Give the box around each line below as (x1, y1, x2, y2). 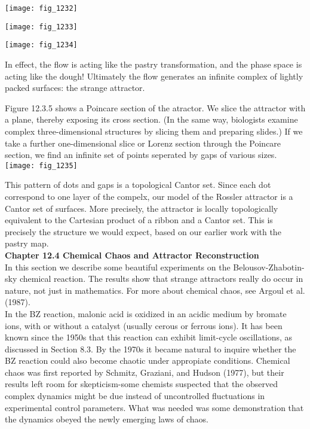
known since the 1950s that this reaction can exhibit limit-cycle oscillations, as (5, 331, 293, 343)
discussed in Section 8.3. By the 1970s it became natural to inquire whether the (5, 342, 296, 355)
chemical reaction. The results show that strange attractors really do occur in (19, 272, 303, 285)
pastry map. (5, 237, 49, 250)
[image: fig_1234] (5, 41, 78, 50)
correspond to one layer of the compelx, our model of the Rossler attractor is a (5, 190, 293, 202)
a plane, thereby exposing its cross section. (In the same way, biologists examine (5, 113, 298, 126)
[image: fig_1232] (5, 4, 78, 13)
